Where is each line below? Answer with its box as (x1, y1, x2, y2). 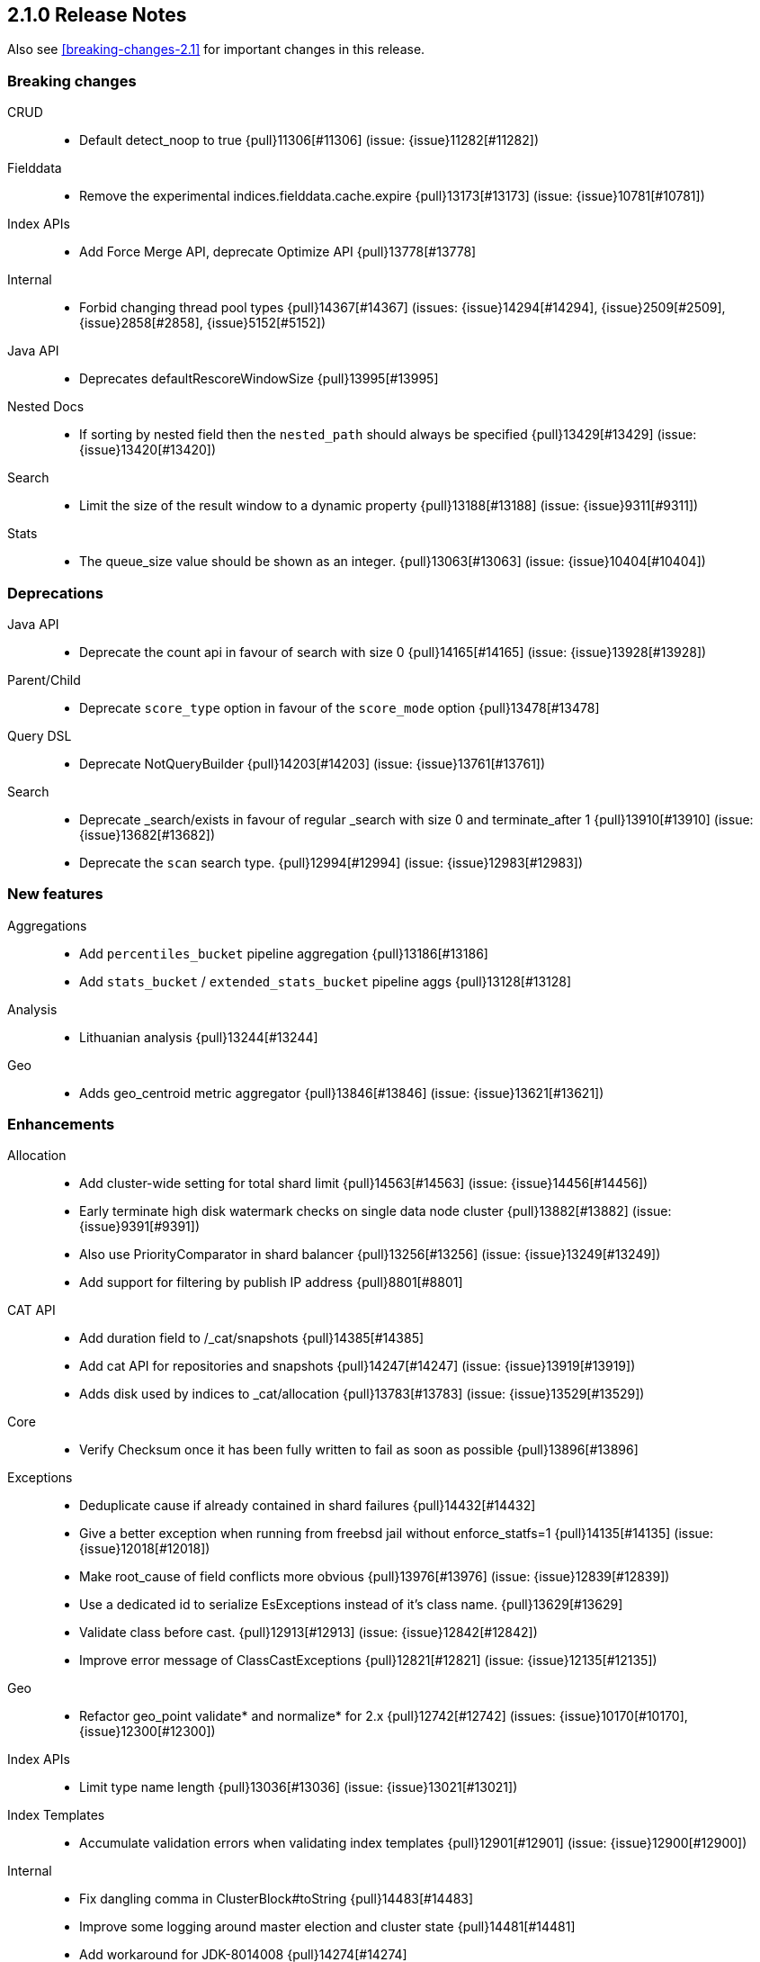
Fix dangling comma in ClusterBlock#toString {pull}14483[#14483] (79, 1891, 474, 1907)
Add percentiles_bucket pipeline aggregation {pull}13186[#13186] (79, 945, 488, 961)
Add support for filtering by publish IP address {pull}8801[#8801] (79, 1274, 463, 1291)
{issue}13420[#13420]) (79, 442, 217, 458)
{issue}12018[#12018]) (79, 1541, 210, 1557)
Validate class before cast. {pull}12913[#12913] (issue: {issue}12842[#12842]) (79, 1624, 538, 1641)
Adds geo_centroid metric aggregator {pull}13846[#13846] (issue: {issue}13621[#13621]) (79, 1084, 604, 1101)
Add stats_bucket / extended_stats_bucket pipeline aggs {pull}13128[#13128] (79, 973, 572, 989)
